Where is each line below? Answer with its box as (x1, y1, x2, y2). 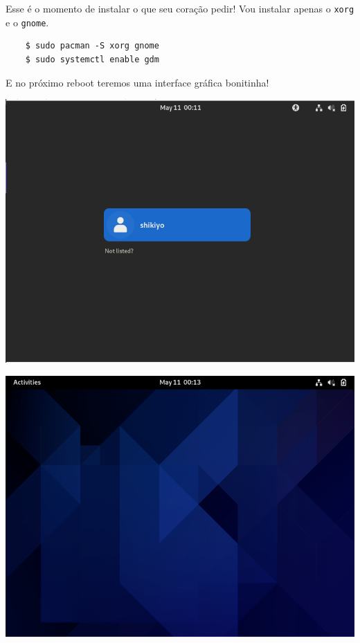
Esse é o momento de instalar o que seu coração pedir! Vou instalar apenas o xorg (6, 1, 354, 15)
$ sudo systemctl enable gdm (25, 54, 159, 64)
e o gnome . (6, 15, 49, 29)
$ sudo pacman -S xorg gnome (25, 41, 159, 51)
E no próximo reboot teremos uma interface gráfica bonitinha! (6, 75, 269, 89)
